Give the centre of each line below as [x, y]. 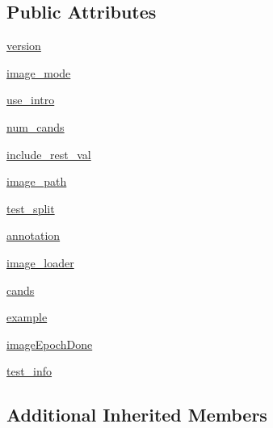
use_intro [31, 100]
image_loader [40, 262]
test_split [31, 208]
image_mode [39, 72]
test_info [29, 371]
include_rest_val [49, 154]
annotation [34, 235]
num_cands [36, 126]
